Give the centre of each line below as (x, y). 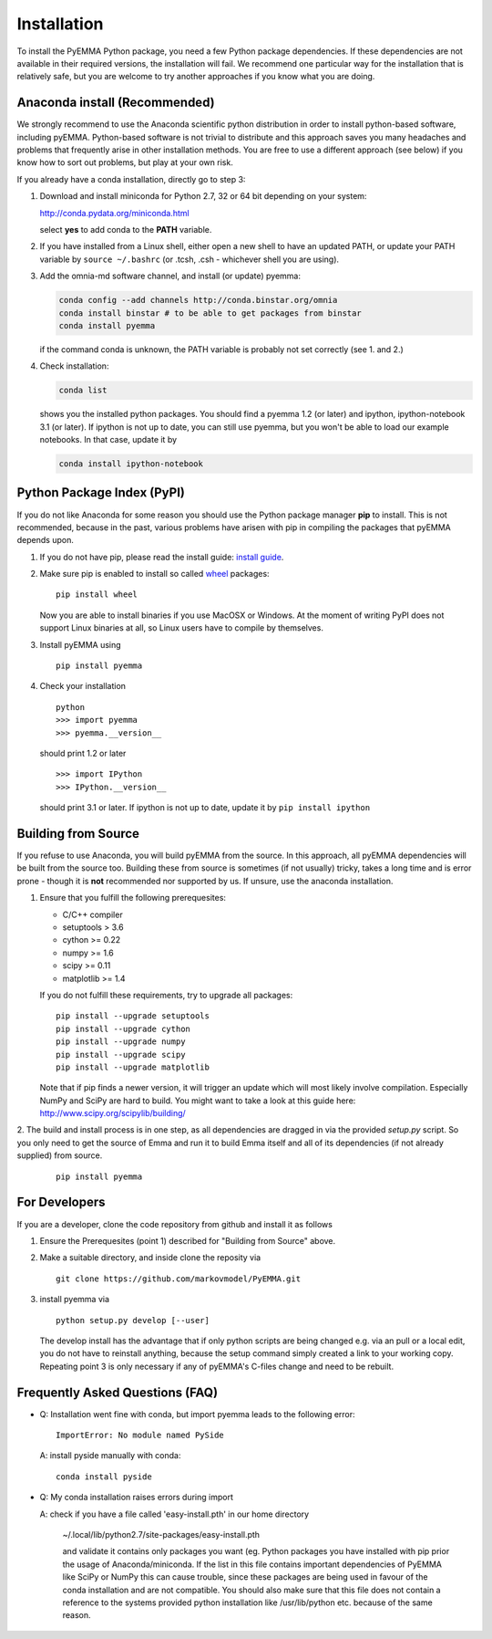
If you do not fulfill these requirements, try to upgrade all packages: (166, 995)
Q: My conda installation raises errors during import (137, 1498)
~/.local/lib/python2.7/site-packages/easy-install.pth (161, 1534)
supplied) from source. (60, 1155)
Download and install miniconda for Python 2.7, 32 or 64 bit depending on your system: (203, 196)
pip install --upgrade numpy (121, 1042)
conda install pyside (104, 1477)
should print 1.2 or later (83, 753)
